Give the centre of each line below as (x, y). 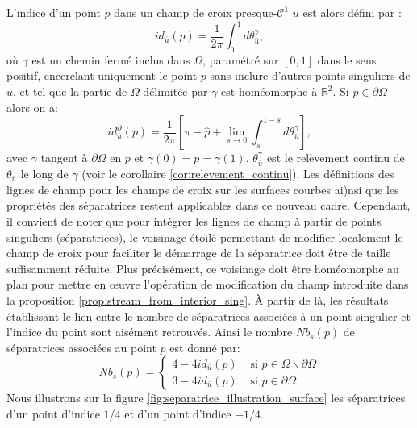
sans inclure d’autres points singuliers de (310, 75)
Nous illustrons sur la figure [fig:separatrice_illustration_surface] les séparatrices (206, 398)
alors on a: (32, 107)
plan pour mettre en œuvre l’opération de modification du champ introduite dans (208, 284)
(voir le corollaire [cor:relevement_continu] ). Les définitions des (238, 174)
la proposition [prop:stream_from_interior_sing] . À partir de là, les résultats (198, 300)
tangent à (64, 158)
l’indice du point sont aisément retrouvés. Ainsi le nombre (150, 332)
